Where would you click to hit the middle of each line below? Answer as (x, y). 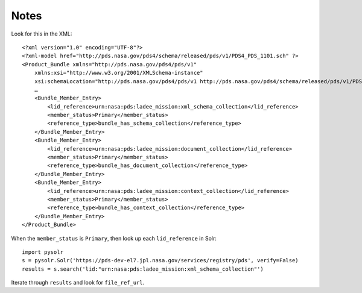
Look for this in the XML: (42, 34)
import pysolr (43, 252)
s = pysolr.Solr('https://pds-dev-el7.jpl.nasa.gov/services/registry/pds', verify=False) (160, 260)
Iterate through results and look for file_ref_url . (78, 283)
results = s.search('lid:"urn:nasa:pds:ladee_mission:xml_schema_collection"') (143, 269)
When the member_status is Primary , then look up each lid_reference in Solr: (114, 238)
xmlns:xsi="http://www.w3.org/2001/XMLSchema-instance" (119, 73)
